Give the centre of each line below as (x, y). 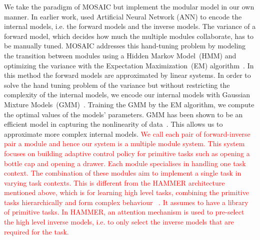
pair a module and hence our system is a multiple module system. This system (124, 143)
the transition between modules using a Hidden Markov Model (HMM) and (120, 55)
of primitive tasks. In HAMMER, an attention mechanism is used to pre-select (124, 212)
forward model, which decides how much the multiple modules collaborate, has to (129, 36)
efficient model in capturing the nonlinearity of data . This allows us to (113, 124)
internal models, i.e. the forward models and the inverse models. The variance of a (130, 26)
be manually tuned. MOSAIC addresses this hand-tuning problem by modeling (125, 46)
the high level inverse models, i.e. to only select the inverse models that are (119, 222)
